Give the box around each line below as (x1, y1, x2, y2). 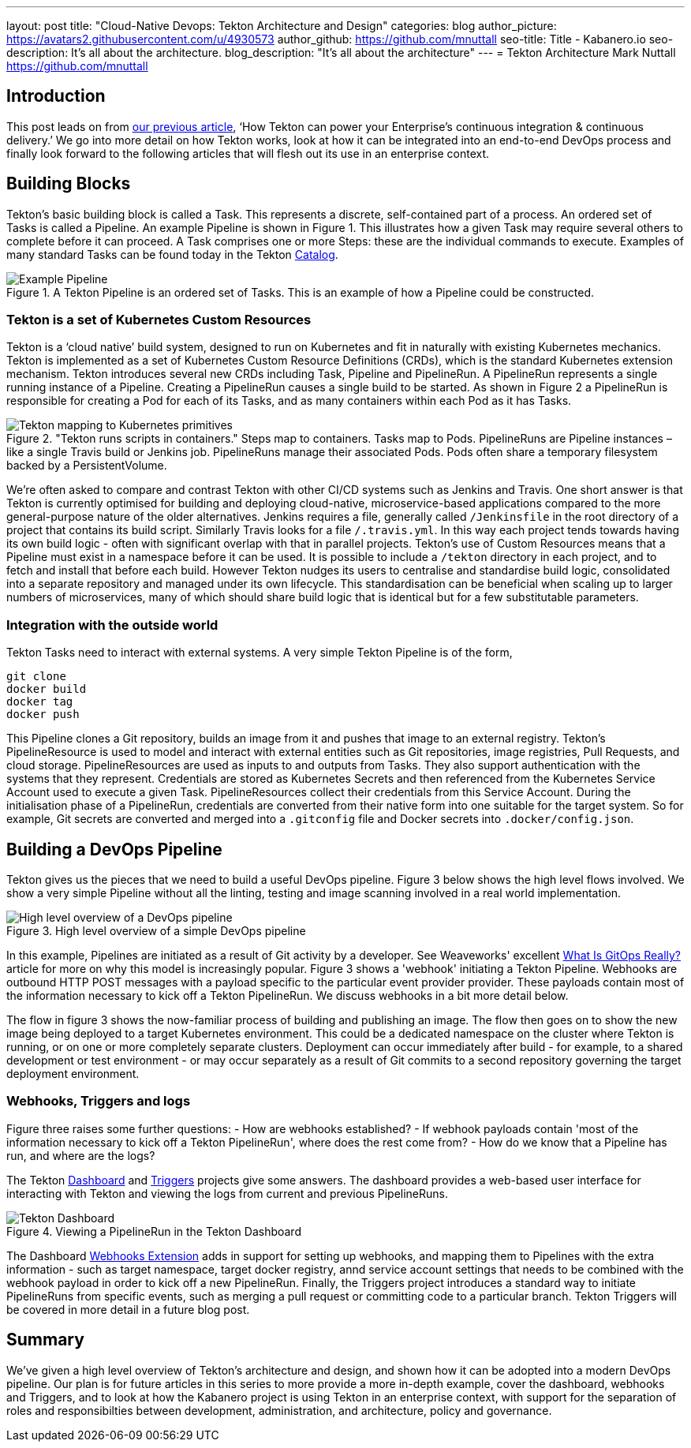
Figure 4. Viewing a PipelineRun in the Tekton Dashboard (6, 1224, 301, 1238)
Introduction (6, 86, 106, 107)
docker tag (6, 695, 73, 709)
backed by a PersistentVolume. (6, 458, 167, 473)
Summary (6, 1330, 84, 1350)
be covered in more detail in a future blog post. (6, 1302, 250, 1316)
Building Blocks (6, 174, 131, 194)
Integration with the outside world (6, 616, 219, 633)
